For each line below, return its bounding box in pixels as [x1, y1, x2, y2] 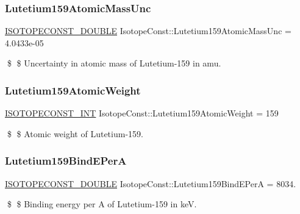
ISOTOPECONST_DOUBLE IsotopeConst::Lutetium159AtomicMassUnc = [5, 24, 291, 37]
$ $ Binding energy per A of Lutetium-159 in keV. [7, 198, 197, 210]
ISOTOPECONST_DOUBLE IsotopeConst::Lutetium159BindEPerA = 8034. [5, 177, 296, 190]
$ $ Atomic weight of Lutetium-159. [7, 127, 143, 140]
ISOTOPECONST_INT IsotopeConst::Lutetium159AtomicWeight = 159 [5, 107, 279, 119]
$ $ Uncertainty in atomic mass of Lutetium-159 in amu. [7, 57, 221, 70]
